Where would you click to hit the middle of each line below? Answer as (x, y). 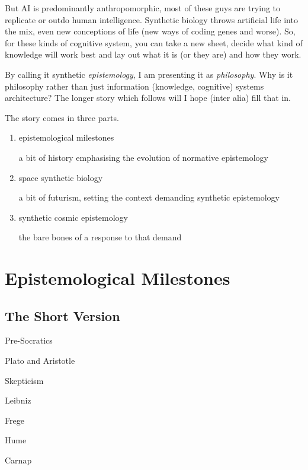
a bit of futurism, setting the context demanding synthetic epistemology (149, 197)
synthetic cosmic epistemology (73, 217)
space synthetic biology (61, 177)
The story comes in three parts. (62, 117)
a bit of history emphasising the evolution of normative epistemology (143, 157)
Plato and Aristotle (40, 361)
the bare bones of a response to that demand (100, 237)
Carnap (18, 460)
